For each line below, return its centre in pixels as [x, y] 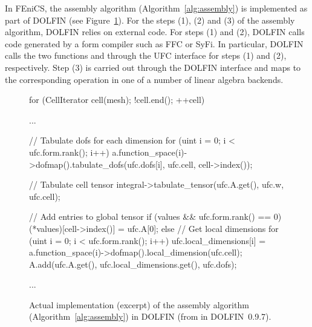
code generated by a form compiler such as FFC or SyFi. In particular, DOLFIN [154, 43]
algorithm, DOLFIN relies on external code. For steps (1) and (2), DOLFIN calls [155, 32]
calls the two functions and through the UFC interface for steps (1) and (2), [146, 55]
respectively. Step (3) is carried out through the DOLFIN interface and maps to [153, 67]
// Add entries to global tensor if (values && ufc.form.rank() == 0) [155, 216]
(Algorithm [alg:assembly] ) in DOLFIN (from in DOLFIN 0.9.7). [150, 316]
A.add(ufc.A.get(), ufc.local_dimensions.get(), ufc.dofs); [133, 264]
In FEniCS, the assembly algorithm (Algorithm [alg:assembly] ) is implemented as [156, 8]
